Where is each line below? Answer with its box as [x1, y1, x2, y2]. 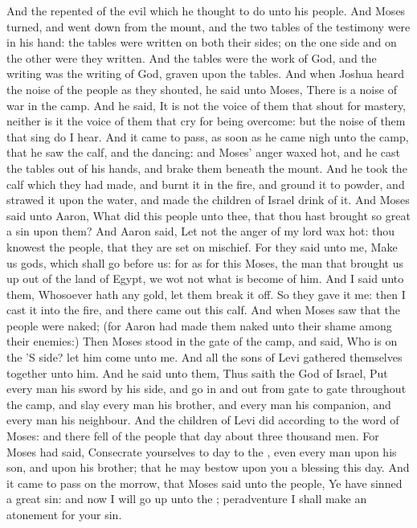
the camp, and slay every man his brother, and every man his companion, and [6, 395, 391, 412]
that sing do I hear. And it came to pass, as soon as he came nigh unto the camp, [6, 128, 409, 145]
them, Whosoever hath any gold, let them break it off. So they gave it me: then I [6, 285, 406, 302]
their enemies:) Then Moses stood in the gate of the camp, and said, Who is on [6, 333, 398, 350]
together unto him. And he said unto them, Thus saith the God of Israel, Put [6, 364, 388, 381]
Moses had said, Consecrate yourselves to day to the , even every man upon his [6, 443, 397, 460]
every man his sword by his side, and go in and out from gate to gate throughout [6, 380, 407, 397]
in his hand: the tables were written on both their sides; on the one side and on [6, 34, 397, 51]
